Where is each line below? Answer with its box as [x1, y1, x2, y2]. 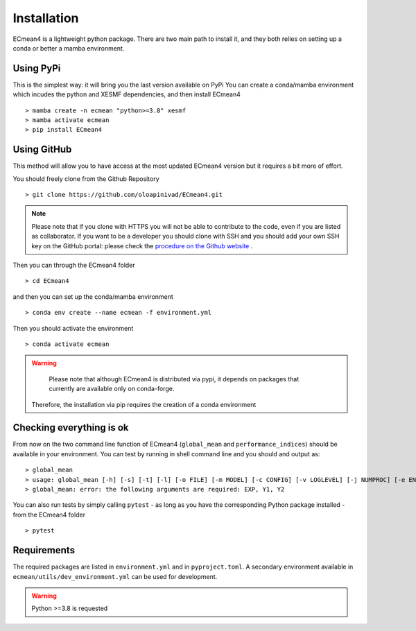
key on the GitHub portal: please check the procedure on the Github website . [31, 241, 253, 250]
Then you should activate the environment [12, 324, 134, 332]
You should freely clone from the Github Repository [12, 174, 159, 183]
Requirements [12, 544, 76, 556]
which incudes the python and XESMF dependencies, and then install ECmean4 [12, 90, 241, 98]
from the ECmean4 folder [12, 510, 86, 519]
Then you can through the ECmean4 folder [12, 261, 135, 270]
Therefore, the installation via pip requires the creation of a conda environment [31, 400, 257, 408]
